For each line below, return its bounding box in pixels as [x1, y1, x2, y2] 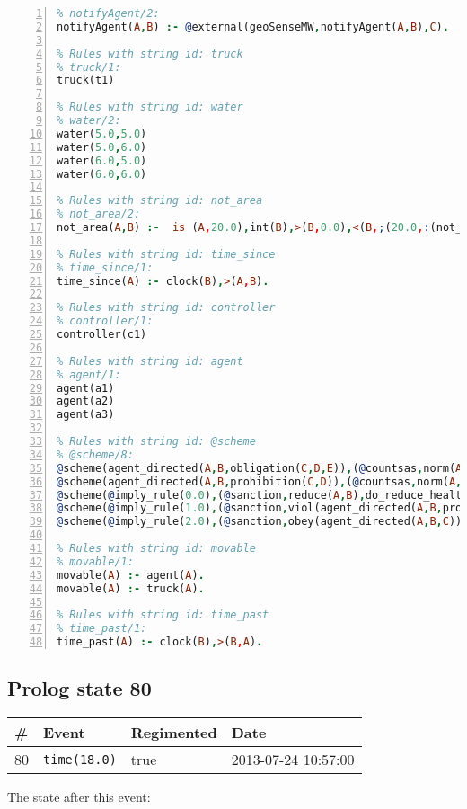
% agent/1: [57, 368, 121, 381]
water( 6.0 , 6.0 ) [57, 167, 147, 181]
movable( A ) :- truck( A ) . [57, 582, 205, 595]
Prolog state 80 [7, 674, 152, 702]
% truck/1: [57, 60, 121, 74]
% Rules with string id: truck [57, 47, 243, 60]
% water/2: [57, 114, 121, 127]
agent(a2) [57, 395, 115, 408]
